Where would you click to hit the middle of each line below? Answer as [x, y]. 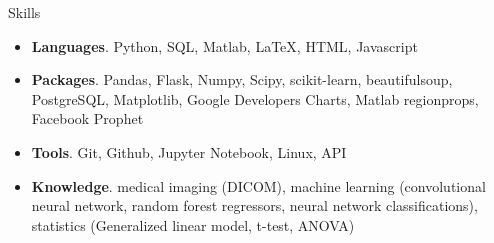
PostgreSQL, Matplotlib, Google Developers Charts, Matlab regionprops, [255, 98]
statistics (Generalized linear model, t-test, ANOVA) [193, 224]
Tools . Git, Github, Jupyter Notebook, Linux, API [189, 151]
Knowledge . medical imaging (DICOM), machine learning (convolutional [258, 185]
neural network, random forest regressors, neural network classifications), [254, 205]
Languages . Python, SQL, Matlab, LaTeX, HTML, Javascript [224, 45]
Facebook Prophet [87, 118]
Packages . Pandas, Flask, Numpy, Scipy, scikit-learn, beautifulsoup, [242, 79]
